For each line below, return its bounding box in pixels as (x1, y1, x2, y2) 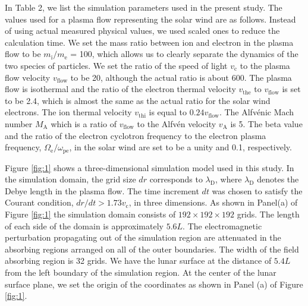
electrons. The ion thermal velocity (5, 106, 132, 118)
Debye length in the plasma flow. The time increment (5, 184, 199, 197)
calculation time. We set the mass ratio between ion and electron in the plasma (5, 36, 294, 48)
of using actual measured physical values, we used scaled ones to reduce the (5, 24, 280, 37)
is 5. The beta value (230, 117, 303, 130)
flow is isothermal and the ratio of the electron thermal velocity (5, 83, 236, 95)
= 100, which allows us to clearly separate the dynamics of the (70, 48, 298, 60)
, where (215, 173, 242, 185)
